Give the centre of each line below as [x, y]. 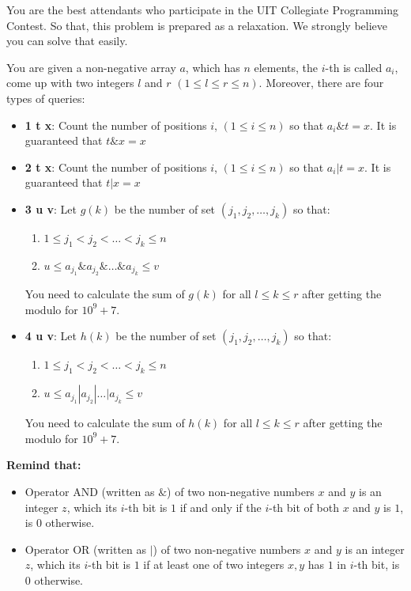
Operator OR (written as [86, 549]
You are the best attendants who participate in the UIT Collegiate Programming [202, 9]
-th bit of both [304, 507]
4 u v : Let [51, 336]
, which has [213, 67]
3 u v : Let [51, 208]
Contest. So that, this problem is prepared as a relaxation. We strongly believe [197, 25]
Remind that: [44, 465]
